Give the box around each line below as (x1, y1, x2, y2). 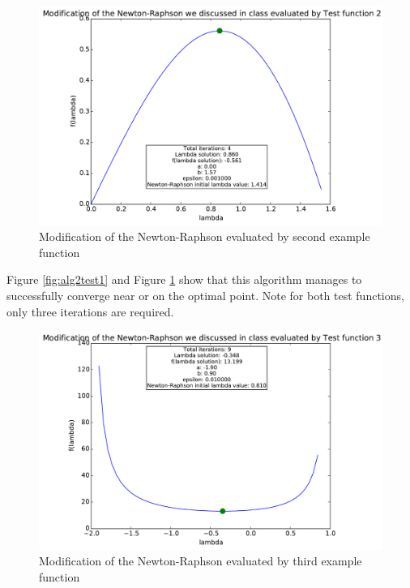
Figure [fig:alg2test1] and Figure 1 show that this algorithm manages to (6, 271, 362, 288)
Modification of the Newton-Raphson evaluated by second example (39, 228, 370, 245)
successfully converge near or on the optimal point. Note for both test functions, (6, 286, 404, 303)
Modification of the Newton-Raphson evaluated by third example (39, 552, 362, 569)
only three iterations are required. (6, 303, 174, 320)
